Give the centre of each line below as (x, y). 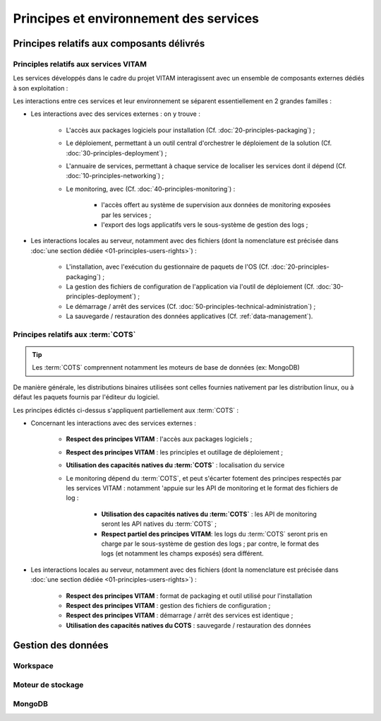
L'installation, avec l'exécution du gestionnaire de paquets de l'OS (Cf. (168, 267)
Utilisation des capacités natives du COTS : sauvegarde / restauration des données (188, 625)
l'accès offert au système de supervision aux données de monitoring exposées (216, 205)
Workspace (34, 666)
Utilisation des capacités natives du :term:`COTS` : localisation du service (175, 465)
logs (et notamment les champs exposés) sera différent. (182, 553)
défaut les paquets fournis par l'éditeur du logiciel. (86, 397)
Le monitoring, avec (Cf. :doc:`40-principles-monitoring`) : (151, 189)
